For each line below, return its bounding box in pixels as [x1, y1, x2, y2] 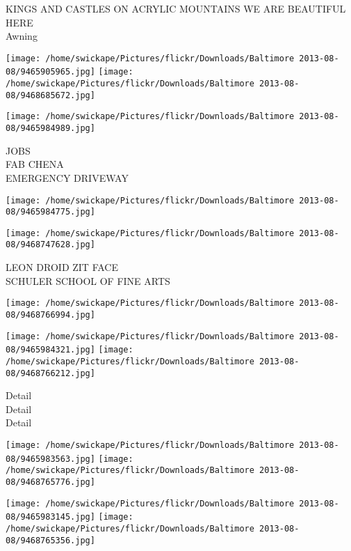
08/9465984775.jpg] [6, 207, 95, 217]
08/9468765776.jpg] [6, 477, 95, 487]
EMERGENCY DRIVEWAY [6, 170, 129, 185]
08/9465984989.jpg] [6, 123, 95, 134]
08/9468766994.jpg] [6, 309, 95, 320]
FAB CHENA [6, 157, 64, 171]
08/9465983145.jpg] [6, 512, 95, 522]
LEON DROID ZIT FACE [6, 260, 118, 274]
